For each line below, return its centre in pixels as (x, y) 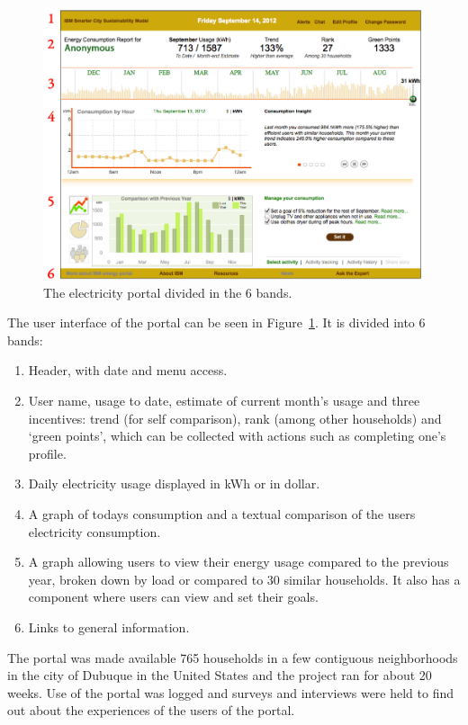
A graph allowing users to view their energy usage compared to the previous (238, 562)
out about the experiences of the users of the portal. (151, 710)
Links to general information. (109, 627)
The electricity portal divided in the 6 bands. (168, 292)
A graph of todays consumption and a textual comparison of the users (222, 514)
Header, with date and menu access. (128, 370)
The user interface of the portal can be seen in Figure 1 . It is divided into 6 (216, 322)
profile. (47, 453)
